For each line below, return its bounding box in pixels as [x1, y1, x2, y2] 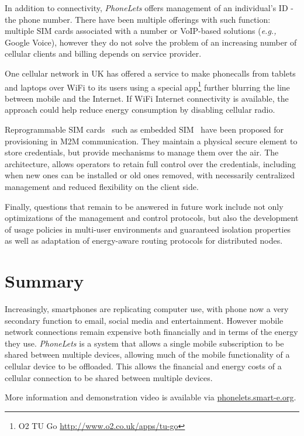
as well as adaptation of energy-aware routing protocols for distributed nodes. [5, 234, 283, 247]
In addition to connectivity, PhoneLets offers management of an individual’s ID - [5, 2, 293, 13]
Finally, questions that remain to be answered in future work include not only [5, 200, 284, 212]
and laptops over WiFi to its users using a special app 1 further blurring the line [5, 79, 290, 93]
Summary [5, 269, 84, 293]
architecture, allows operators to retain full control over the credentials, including [5, 157, 296, 169]
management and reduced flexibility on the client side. [5, 180, 199, 192]
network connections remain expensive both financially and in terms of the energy [5, 326, 298, 338]
